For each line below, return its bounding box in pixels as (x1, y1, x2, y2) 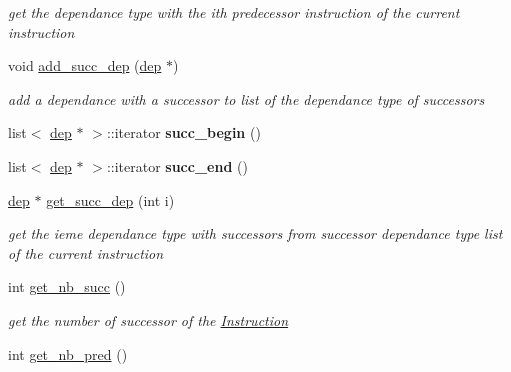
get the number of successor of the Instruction (8, 309, 289, 330)
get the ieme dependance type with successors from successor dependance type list (8, 223, 503, 244)
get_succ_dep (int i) (46, 189, 175, 210)
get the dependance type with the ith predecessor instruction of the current (8, 2, 460, 22)
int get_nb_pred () (8, 343, 128, 364)
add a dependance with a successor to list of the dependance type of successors (8, 88, 485, 109)
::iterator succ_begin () (106, 122, 261, 143)
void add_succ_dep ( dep (8, 55, 162, 76)
